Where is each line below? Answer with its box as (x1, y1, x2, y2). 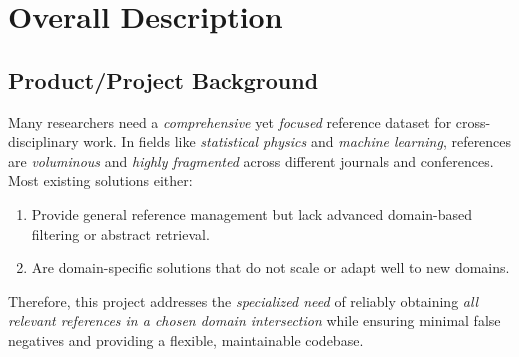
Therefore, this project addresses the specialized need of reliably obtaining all (8, 290, 479, 311)
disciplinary (8, 131, 79, 152)
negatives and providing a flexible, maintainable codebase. (8, 329, 364, 350)
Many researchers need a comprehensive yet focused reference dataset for (8, 111, 452, 132)
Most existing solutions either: (8, 170, 193, 191)
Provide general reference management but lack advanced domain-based (31, 203, 473, 224)
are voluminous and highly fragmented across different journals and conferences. (8, 150, 494, 171)
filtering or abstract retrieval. (31, 223, 210, 244)
